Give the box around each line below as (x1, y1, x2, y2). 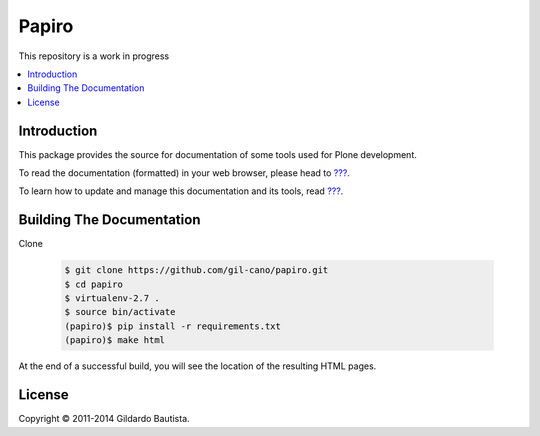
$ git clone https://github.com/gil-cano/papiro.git (64, 265, 329, 276)
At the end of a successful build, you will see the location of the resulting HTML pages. (18, 360, 377, 372)
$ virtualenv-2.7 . (64, 293, 160, 304)
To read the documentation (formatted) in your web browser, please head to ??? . (18, 167, 350, 179)
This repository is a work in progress (18, 50, 170, 62)
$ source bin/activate (64, 306, 176, 318)
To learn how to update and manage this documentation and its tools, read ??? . (18, 185, 344, 197)
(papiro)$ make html (64, 335, 165, 346)
